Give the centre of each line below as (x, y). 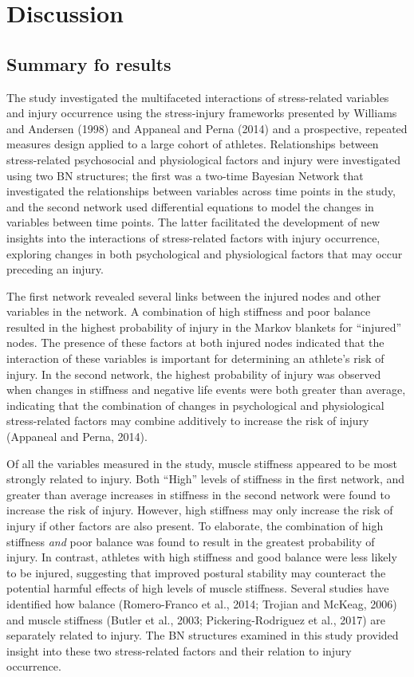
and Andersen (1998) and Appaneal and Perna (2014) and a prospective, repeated (207, 128)
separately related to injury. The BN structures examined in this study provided (203, 635)
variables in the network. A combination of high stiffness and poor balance (189, 311)
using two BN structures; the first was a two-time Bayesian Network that (185, 175)
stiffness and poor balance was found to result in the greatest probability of (191, 541)
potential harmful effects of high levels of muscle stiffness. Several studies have (198, 588)
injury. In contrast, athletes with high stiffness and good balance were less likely (202, 557)
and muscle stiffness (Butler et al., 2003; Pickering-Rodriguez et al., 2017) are (196, 619)
